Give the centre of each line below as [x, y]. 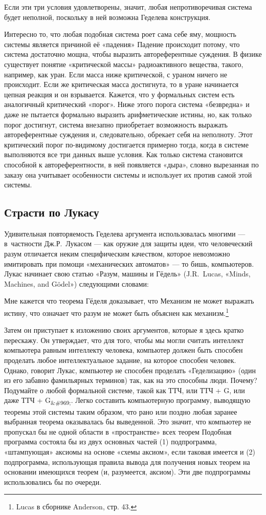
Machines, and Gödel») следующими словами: [76, 283]
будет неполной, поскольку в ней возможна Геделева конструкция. [107, 17]
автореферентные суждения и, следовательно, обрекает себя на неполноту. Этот [128, 134]
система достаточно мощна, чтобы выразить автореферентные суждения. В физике [133, 54]
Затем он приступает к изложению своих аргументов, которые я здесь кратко [124, 330]
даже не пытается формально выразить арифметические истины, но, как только [128, 114]
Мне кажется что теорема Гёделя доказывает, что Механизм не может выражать [129, 301]
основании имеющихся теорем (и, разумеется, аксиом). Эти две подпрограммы [127, 472]
